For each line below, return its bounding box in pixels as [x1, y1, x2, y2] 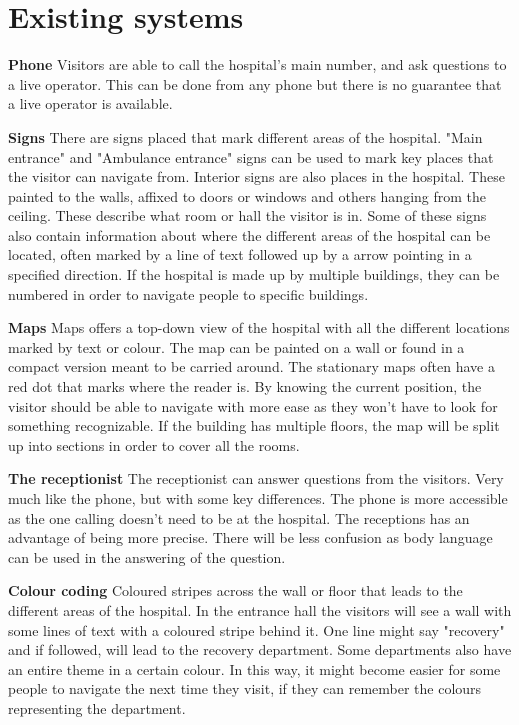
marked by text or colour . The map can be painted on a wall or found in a [8, 336, 465, 357]
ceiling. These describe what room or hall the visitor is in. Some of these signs [8, 205, 487, 226]
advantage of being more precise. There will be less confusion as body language [8, 527, 493, 548]
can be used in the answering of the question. [8, 546, 286, 567]
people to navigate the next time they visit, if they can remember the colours [8, 678, 482, 699]
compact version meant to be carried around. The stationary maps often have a [8, 356, 495, 377]
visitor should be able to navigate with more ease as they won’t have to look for [8, 395, 498, 416]
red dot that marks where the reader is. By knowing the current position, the [8, 376, 482, 397]
